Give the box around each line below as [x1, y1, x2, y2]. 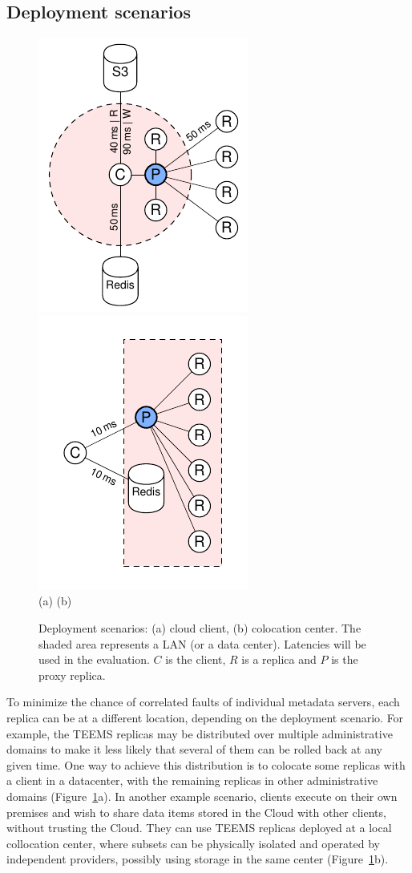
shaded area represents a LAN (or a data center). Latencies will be [38, 635, 366, 652]
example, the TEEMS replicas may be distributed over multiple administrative [6, 725, 393, 742]
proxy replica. [38, 666, 106, 683]
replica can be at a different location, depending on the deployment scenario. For [6, 709, 404, 725]
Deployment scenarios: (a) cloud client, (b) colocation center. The [38, 619, 362, 636]
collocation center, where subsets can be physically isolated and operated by [6, 835, 380, 851]
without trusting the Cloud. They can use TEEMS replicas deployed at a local [6, 819, 392, 836]
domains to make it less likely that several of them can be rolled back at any [6, 741, 382, 758]
